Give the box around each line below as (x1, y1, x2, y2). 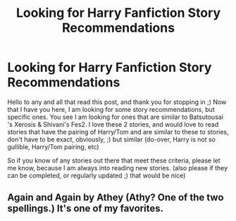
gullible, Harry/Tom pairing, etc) (7, 142, 100, 151)
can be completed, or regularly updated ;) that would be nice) (7, 171, 186, 179)
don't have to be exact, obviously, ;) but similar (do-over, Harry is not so (7, 135, 216, 144)
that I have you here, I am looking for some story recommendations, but (7, 105, 215, 113)
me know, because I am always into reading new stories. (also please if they (7, 163, 228, 172)
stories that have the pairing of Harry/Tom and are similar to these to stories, (7, 127, 229, 136)
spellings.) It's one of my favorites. (7, 203, 164, 215)
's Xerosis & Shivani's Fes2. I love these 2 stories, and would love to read (7, 120, 219, 128)
